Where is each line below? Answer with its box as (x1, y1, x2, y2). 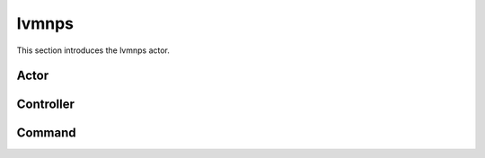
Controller (16, 97, 75, 112)
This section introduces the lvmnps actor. (16, 45, 171, 56)
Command (16, 126, 76, 141)
